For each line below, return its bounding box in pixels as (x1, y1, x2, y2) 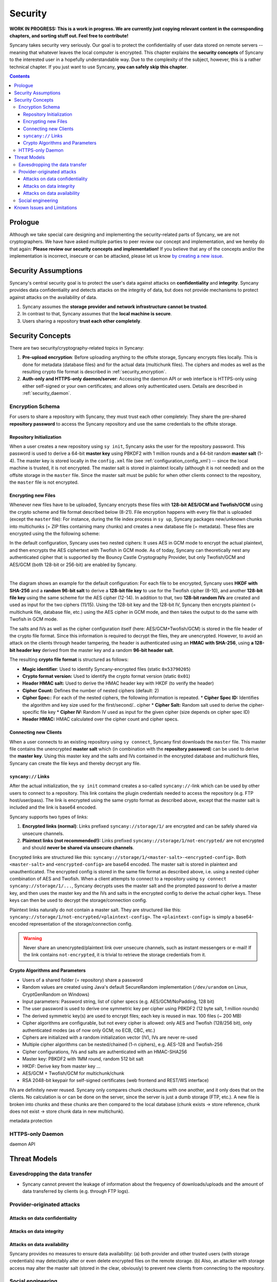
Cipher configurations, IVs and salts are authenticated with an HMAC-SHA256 (22, 1049, 187, 1055)
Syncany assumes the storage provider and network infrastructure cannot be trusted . (22, 304, 208, 310)
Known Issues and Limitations (14, 204, 77, 210)
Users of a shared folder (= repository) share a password (22, 977, 143, 983)
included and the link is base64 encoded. (9, 804, 97, 810)
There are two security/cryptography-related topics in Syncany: (9, 345, 144, 351)
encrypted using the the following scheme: (9, 530, 100, 536)
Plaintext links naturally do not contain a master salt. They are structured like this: (9, 907, 182, 913)
